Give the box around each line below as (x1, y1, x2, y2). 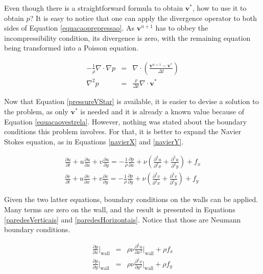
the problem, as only (4, 106, 68, 116)
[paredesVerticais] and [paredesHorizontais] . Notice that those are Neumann (4, 214, 241, 225)
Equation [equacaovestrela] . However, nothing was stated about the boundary (4, 116, 247, 127)
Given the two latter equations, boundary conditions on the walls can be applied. (4, 194, 258, 205)
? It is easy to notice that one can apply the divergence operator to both (30, 12, 257, 23)
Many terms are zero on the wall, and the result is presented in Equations (4, 204, 235, 214)
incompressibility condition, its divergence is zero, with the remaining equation (4, 32, 251, 43)
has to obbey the (155, 22, 208, 33)
